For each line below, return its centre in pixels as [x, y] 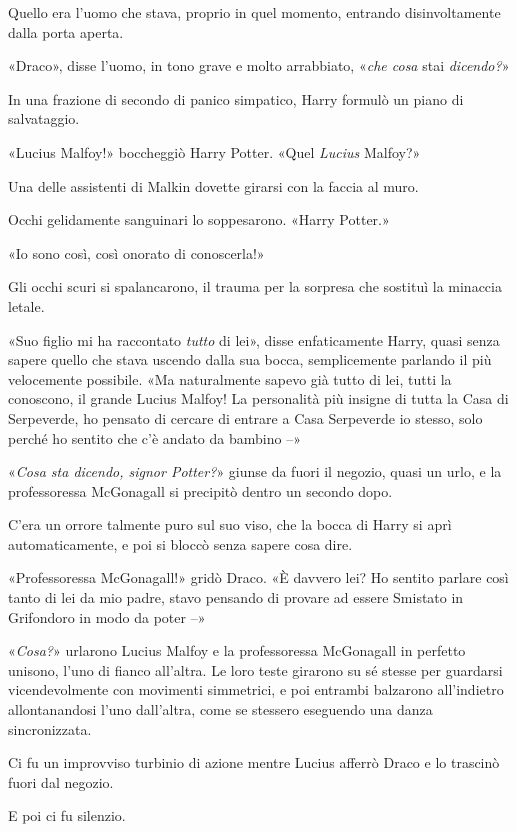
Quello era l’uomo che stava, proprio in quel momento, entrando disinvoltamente [254, 12]
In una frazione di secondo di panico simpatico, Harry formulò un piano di [236, 98]
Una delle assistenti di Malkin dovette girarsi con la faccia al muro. [213, 185]
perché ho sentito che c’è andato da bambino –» [154, 437]
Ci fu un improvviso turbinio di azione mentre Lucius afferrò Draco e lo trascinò [254, 762]
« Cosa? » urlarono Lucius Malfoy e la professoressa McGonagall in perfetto [237, 650]
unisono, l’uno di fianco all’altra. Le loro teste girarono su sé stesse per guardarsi [255, 669]
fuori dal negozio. [61, 781]
